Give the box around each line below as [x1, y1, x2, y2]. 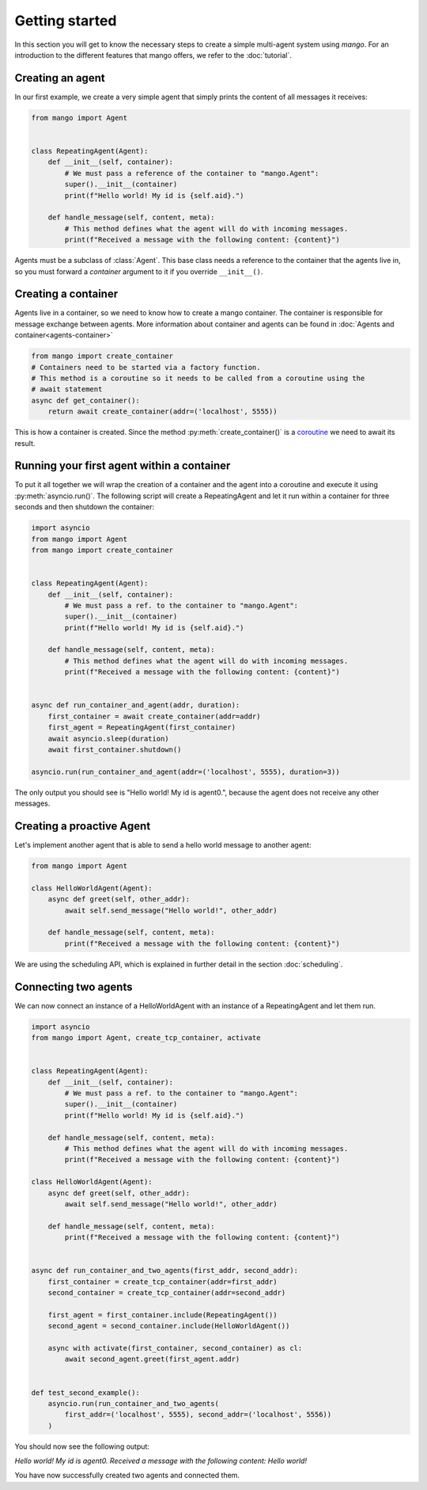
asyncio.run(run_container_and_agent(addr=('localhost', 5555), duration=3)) [31, 767, 340, 776]
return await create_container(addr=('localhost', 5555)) [47, 407, 278, 416]
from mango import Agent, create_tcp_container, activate [31, 1034, 261, 1042]
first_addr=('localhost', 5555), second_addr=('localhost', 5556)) [64, 1410, 332, 1420]
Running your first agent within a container [14, 459, 231, 473]
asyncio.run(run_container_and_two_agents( [47, 1399, 219, 1408]
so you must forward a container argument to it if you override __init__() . [14, 266, 263, 276]
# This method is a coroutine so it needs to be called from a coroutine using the [31, 373, 365, 383]
